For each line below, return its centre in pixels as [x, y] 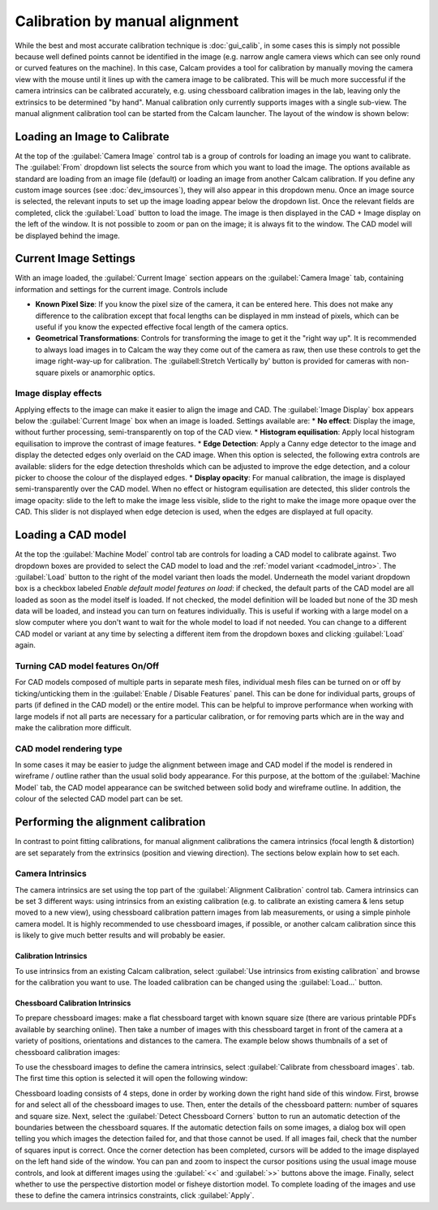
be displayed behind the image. [68, 235]
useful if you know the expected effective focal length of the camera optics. [162, 327]
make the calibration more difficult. [73, 727]
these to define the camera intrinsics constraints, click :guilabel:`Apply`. [135, 1195]
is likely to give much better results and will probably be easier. [120, 935]
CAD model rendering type [69, 748]
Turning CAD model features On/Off [87, 666]
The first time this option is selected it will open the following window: [131, 1079]
